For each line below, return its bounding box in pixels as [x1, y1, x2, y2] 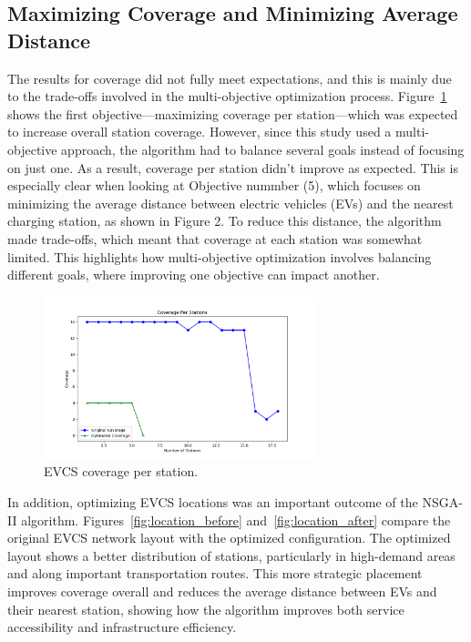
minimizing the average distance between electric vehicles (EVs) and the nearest [7, 193, 454, 212]
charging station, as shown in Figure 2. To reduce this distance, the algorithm [7, 211, 442, 230]
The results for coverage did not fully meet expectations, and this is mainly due [7, 68, 452, 87]
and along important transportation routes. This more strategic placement [7, 564, 423, 583]
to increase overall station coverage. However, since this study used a [7, 122, 392, 141]
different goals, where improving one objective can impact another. [7, 265, 380, 284]
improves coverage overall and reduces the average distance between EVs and [7, 581, 437, 600]
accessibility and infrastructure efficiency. [7, 617, 237, 637]
